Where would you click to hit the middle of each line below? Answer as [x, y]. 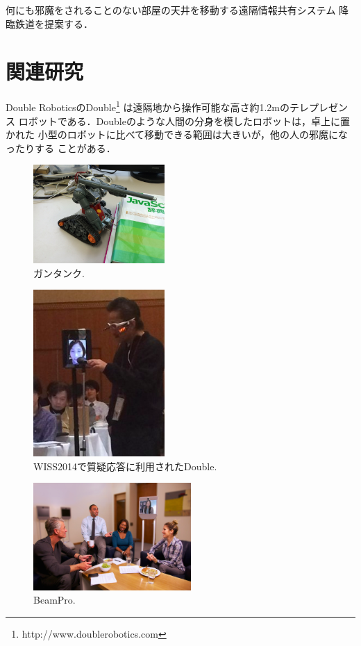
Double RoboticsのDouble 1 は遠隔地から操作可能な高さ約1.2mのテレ [158, 106]
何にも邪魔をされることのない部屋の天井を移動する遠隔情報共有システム [171, 10]
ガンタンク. [59, 273]
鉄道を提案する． [54, 23]
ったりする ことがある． [61, 148]
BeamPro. [54, 600]
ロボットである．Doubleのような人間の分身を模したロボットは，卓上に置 [184, 121]
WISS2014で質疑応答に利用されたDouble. [125, 466]
